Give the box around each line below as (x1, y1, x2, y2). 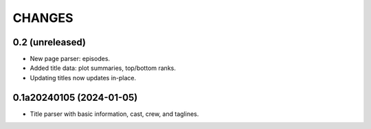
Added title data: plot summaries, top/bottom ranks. (30, 64, 177, 72)
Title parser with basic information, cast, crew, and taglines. (30, 110, 199, 118)
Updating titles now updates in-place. (30, 73, 137, 82)
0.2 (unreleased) (12, 36, 86, 48)
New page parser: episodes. (30, 55, 110, 63)
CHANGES (12, 10, 74, 25)
